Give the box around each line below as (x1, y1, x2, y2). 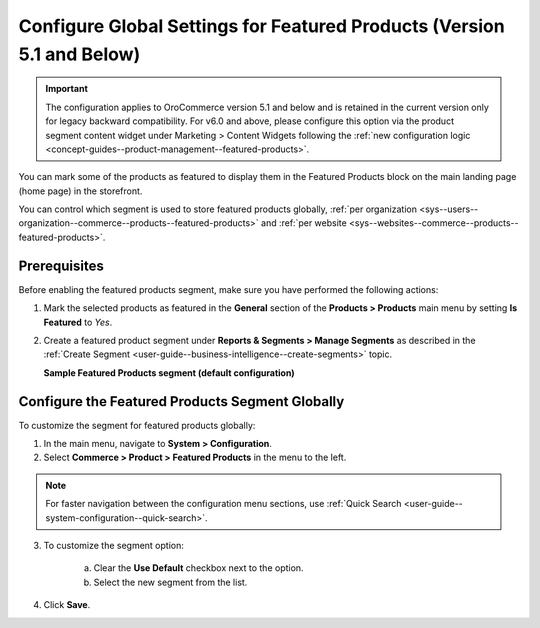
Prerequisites (18, 257, 104, 274)
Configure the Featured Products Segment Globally (18, 393, 345, 410)
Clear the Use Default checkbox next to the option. (93, 562, 304, 574)
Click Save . (43, 599, 91, 611)
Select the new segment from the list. (93, 576, 248, 588)
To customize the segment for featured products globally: (18, 419, 256, 431)
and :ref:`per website (260, 217, 347, 229)
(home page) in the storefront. (18, 185, 143, 197)
